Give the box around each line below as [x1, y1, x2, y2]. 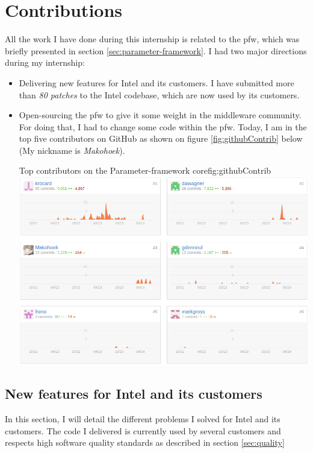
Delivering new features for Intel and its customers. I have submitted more [19, 76, 294, 89]
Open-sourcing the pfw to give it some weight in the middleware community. [19, 109, 302, 121]
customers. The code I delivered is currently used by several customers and [5, 424, 281, 437]
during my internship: [5, 56, 85, 69]
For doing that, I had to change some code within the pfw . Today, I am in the [19, 120, 307, 133]
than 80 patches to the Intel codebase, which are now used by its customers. [19, 88, 300, 101]
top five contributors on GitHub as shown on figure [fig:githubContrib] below [19, 132, 303, 145]
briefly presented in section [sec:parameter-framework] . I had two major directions [5, 44, 307, 57]
